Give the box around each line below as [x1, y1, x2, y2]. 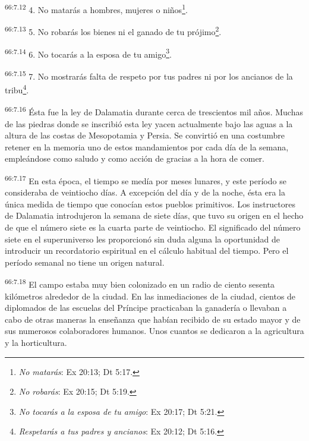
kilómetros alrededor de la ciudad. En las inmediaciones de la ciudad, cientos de [5, 289, 296, 302]
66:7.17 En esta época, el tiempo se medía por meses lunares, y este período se [5, 172, 286, 187]
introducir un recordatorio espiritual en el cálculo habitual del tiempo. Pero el [5, 244, 289, 257]
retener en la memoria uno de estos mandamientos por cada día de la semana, [5, 140, 289, 153]
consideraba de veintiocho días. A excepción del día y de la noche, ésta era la [5, 186, 285, 199]
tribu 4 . [5, 82, 29, 96]
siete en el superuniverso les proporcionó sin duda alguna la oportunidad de [5, 232, 280, 245]
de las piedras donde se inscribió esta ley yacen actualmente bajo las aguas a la [5, 117, 293, 130]
